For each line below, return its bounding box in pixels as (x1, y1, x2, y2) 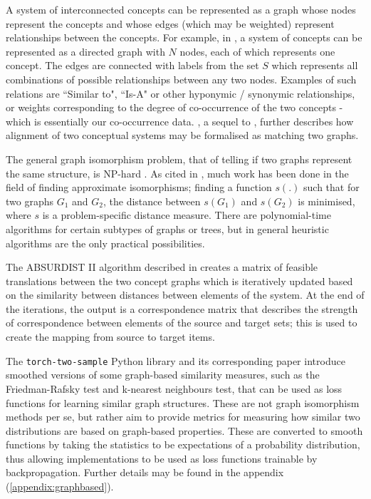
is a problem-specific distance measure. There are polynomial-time (42, 207, 331, 222)
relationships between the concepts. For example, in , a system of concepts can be (6, 30, 362, 45)
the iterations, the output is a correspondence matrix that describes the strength (6, 301, 358, 316)
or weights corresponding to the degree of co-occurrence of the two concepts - (6, 100, 343, 115)
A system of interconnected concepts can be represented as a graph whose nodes (6, 2, 356, 16)
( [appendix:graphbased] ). (6, 479, 114, 494)
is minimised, (298, 193, 355, 208)
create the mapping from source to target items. (6, 329, 215, 344)
